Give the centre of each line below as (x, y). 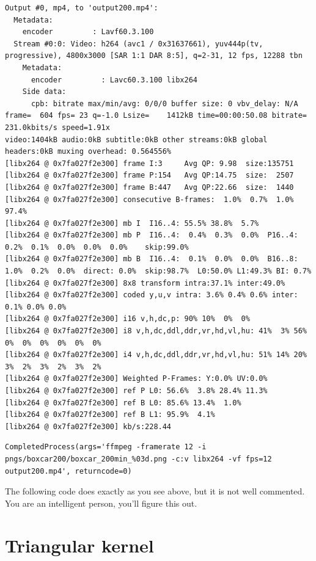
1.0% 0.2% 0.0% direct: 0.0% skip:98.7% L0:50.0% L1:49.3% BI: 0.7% (158, 271)
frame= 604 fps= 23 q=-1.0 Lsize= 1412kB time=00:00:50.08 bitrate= (156, 116)
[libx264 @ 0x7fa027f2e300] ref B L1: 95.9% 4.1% (110, 415)
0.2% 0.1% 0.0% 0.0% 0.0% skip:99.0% (97, 247)
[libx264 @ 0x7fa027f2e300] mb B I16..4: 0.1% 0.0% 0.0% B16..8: (152, 259)
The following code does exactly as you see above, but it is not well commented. (155, 491)
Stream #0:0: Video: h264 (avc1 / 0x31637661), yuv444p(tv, (138, 44)
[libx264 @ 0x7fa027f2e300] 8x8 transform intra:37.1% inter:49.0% (145, 283)
